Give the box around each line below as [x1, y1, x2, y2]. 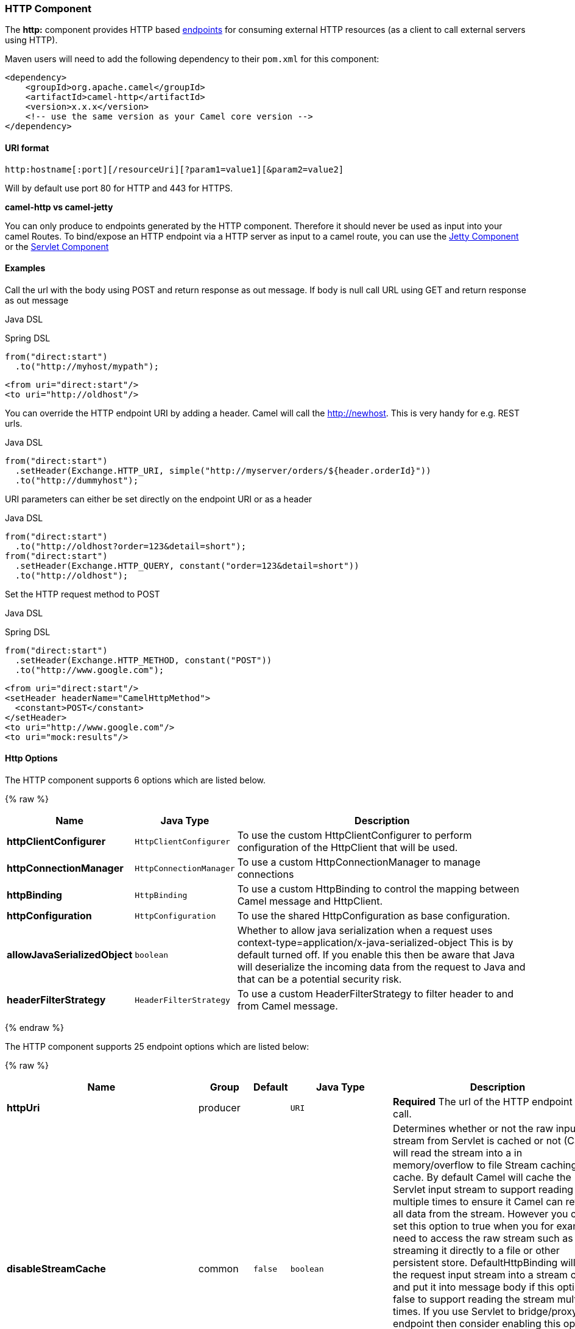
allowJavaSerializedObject [7, 949, 133, 961]
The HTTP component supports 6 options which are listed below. [5, 775, 266, 786]
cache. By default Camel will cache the [393, 1171, 571, 1184]
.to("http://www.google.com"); [15, 664, 164, 675]
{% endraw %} [5, 1022, 64, 1033]
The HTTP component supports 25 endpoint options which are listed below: [5, 1041, 309, 1052]
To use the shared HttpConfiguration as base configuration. [237, 910, 510, 922]
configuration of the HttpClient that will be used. [237, 841, 458, 854]
